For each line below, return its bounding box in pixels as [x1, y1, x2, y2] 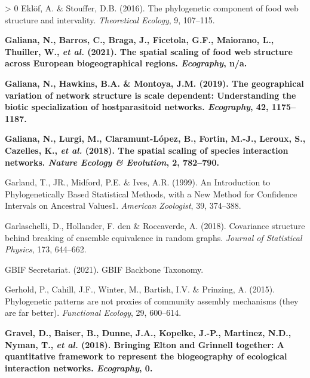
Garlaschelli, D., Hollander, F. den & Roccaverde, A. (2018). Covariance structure [5, 219, 305, 231]
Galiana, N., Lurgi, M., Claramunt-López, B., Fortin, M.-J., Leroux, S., [5, 132, 306, 145]
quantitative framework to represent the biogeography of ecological [5, 350, 287, 362]
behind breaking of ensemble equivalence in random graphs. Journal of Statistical [5, 231, 302, 243]
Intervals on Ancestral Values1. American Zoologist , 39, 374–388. [5, 199, 241, 212]
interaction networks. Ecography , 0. [5, 361, 153, 374]
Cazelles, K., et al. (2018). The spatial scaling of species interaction [5, 144, 288, 156]
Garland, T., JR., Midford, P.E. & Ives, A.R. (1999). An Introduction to [5, 176, 271, 188]
